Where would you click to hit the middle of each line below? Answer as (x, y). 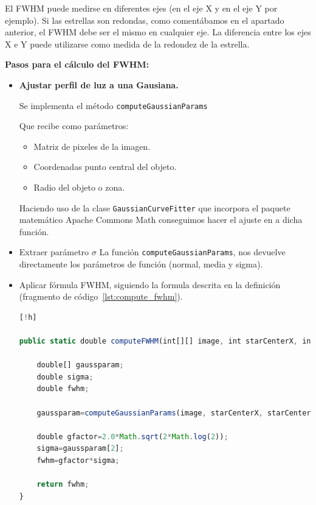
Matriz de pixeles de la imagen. (92, 146)
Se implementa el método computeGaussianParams (113, 105)
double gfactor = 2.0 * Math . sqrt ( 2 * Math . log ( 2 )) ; (132, 436)
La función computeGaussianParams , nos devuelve (192, 252)
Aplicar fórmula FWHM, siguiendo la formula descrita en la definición (150, 284)
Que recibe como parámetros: (74, 126)
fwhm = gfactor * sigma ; (78, 461)
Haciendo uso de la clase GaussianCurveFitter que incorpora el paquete (155, 207)
